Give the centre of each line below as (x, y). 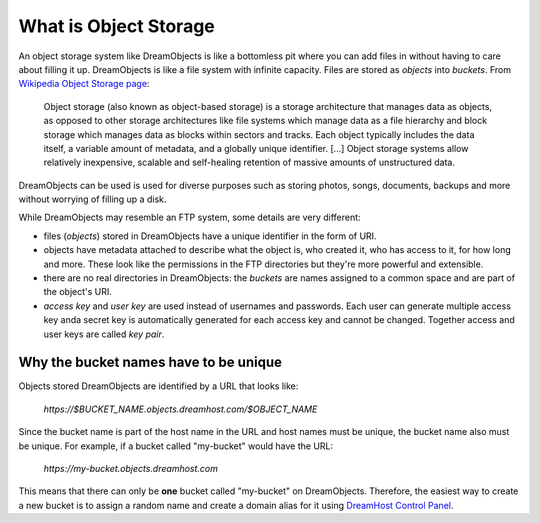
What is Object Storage (116, 26)
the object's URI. (77, 292)
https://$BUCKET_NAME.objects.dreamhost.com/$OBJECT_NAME (180, 409)
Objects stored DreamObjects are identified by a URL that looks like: (158, 386)
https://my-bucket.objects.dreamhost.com (131, 469)
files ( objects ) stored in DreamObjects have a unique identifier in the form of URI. (210, 236)
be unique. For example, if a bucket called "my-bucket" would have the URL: (176, 446)
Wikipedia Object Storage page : (84, 84)
